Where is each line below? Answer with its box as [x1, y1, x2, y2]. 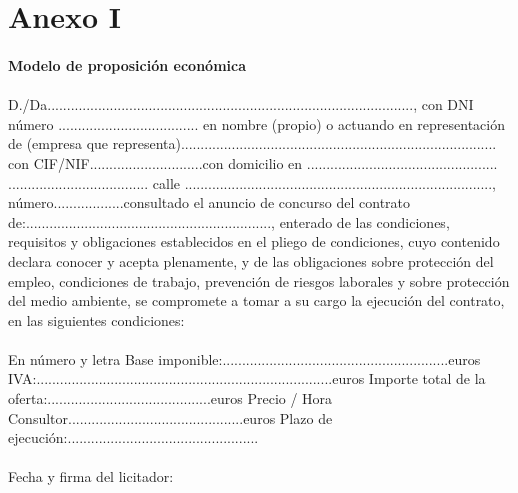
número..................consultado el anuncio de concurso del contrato [8, 192, 411, 213]
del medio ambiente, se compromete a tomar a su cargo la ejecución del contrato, [8, 290, 505, 311]
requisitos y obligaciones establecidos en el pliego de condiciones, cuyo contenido [8, 231, 500, 252]
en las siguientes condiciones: [8, 309, 185, 330]
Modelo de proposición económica [8, 54, 246, 75]
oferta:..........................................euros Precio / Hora [8, 388, 333, 409]
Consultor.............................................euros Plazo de [8, 407, 333, 428]
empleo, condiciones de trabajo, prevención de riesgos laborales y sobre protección [8, 270, 510, 291]
